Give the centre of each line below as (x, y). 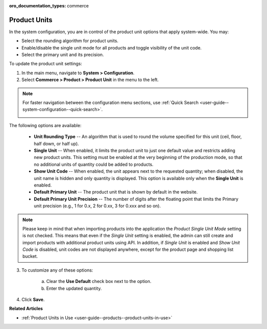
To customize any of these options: (57, 270)
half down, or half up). (56, 143)
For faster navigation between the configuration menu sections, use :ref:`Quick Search (111, 103)
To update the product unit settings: (46, 64)
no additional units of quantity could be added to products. (94, 164)
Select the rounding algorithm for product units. (70, 41)
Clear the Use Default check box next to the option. (99, 282)
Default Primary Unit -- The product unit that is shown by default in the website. (116, 192)
